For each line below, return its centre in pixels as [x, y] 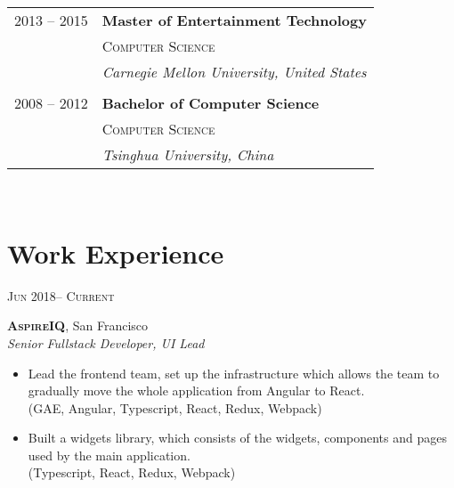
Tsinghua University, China [188, 155]
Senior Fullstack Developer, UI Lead [106, 342]
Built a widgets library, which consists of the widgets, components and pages [237, 438]
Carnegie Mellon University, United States [234, 72]
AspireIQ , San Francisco [78, 325]
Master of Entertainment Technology [234, 20]
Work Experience [116, 252]
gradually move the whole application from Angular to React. [196, 390]
